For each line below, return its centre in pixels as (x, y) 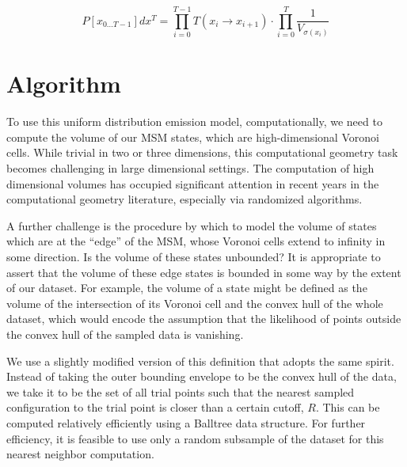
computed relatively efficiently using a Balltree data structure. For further (186, 422)
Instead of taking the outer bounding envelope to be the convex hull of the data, (202, 376)
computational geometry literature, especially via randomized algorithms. (184, 199)
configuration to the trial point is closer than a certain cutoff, (155, 407)
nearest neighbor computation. (80, 454)
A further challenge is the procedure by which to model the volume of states (192, 225)
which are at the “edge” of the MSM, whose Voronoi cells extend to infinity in (196, 241)
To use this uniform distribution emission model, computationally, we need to (194, 121)
